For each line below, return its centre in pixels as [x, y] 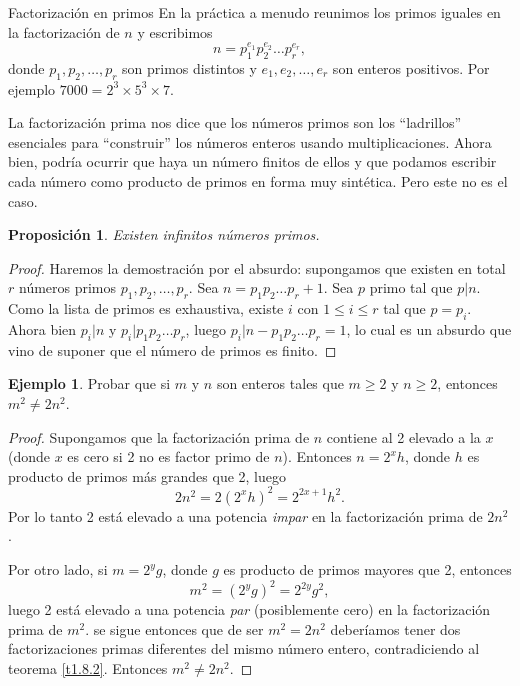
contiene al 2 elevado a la [403, 436]
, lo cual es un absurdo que [429, 328]
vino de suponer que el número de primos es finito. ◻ [172, 349]
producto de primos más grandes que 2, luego [147, 475]
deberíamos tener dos [395, 628]
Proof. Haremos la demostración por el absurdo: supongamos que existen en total [257, 267]
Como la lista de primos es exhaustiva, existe [146, 308]
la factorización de [64, 31]
